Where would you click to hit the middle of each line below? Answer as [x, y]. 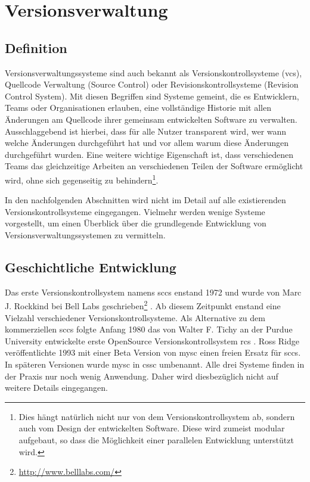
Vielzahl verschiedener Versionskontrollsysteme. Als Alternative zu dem [135, 317]
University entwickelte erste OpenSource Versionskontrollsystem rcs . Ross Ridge [152, 340]
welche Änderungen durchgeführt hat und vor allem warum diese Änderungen [147, 143]
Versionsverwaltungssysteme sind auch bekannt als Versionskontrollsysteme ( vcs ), [154, 72]
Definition [36, 47]
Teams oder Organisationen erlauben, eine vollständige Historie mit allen [138, 108]
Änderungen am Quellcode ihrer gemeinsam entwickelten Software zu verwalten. [151, 119]
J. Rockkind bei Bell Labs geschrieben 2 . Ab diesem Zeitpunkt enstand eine [143, 305]
